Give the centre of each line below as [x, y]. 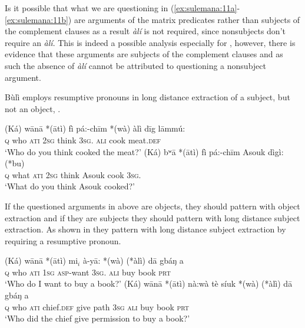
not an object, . [33, 108]
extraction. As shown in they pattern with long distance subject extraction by [145, 229]
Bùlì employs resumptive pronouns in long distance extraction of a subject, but [147, 97]
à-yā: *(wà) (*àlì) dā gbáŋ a [133, 260]
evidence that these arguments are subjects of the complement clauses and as [144, 54]
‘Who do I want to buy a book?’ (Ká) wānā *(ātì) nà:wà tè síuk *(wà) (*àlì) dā [149, 283]
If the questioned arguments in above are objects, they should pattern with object [152, 206]
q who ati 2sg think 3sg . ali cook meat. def [83, 140]
